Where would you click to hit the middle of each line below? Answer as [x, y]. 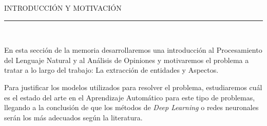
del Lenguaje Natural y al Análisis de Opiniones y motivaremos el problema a [127, 60]
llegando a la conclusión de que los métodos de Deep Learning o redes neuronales [131, 107]
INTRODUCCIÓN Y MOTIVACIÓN [63, 8]
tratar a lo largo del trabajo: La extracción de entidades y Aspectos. [111, 70]
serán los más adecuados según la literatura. [73, 117]
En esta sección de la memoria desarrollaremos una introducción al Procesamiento [133, 50]
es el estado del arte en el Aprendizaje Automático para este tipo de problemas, [130, 97]
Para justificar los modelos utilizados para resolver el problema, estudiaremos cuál [133, 87]
